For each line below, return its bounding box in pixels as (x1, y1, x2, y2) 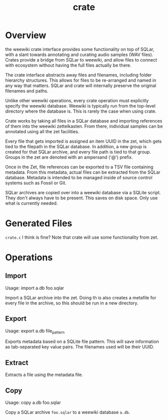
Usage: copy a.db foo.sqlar (5, 399, 61, 405)
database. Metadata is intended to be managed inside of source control (5, 174, 152, 180)
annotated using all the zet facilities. (5, 128, 79, 134)
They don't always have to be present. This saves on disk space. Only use (5, 195, 158, 201)
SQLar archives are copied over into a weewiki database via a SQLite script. (5, 189, 161, 195)
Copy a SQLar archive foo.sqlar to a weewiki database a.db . (5, 409, 130, 415)
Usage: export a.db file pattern (5, 327, 65, 335)
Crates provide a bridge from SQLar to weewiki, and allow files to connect (5, 57, 157, 63)
